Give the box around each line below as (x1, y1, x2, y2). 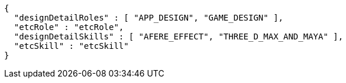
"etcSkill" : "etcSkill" (14, 41, 129, 51)
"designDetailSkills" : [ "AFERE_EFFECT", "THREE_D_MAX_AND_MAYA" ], (14, 32, 344, 41)
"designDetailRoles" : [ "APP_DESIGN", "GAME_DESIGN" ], (14, 13, 284, 22)
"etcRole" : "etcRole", (14, 22, 124, 32)
